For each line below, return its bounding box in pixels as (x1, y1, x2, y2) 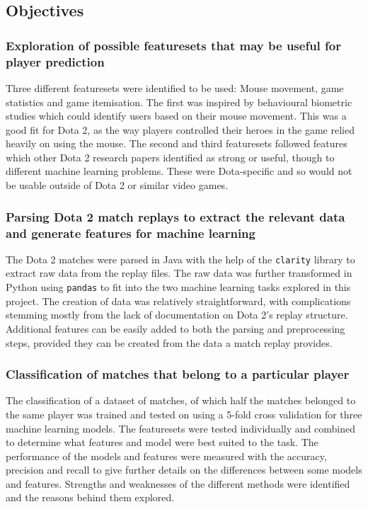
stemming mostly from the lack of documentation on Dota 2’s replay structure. (6, 307, 348, 322)
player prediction (6, 52, 105, 70)
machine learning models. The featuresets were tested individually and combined (6, 421, 355, 435)
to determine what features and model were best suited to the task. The (6, 435, 318, 450)
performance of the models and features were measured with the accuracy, (6, 448, 327, 463)
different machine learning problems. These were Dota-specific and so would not (6, 164, 352, 178)
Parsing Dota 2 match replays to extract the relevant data (6, 207, 345, 225)
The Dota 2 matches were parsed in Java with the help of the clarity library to (6, 251, 355, 266)
